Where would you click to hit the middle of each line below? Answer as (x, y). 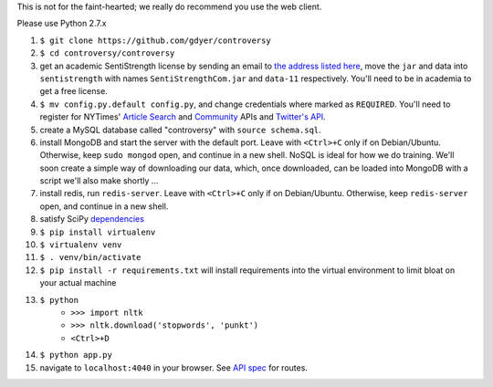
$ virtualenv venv (81, 245)
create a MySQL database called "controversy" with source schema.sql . (180, 130)
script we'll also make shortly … (99, 181)
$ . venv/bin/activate (90, 257)
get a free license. (74, 91)
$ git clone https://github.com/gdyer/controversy (155, 40)
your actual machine (78, 283)
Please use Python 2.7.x (62, 24)
